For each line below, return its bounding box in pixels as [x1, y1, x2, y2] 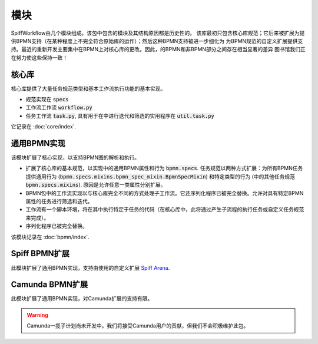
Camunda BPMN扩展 [11, 280, 88, 290]
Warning [26, 311, 48, 318]
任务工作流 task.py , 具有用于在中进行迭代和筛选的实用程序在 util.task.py [25, 112, 215, 119]
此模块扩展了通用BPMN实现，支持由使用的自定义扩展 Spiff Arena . [11, 264, 170, 271]
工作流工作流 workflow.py [25, 104, 92, 111]
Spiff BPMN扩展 [11, 249, 70, 259]
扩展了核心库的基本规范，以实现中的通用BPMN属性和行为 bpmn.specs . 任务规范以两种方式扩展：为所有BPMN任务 [25, 165, 303, 172]
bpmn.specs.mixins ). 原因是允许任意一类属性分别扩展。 [25, 181, 166, 188]
